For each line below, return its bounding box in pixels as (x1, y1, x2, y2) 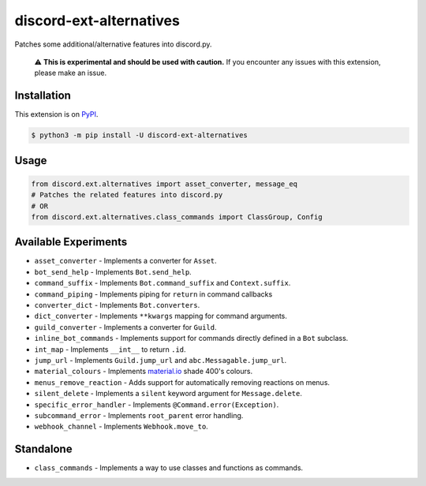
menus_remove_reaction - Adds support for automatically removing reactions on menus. (34, 377, 331, 387)
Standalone (14, 443, 73, 456)
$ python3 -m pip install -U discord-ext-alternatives (31, 131, 248, 140)
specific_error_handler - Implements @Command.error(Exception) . (34, 399, 279, 409)
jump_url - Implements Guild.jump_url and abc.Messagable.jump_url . (34, 356, 287, 364)
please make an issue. (34, 68, 106, 78)
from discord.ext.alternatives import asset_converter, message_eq (31, 179, 298, 189)
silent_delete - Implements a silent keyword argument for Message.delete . (34, 389, 303, 398)
